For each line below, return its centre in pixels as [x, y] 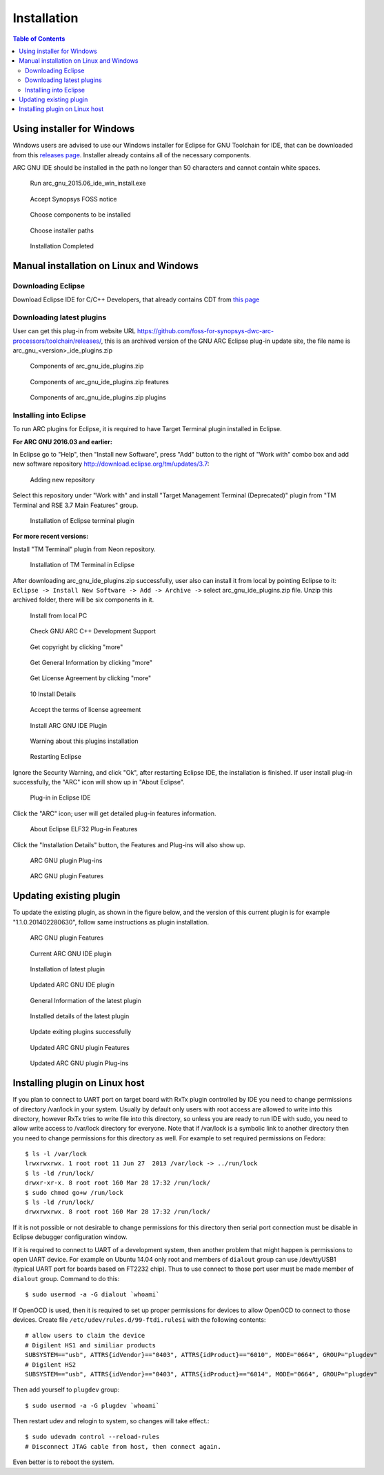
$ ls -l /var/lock [56, 1154]
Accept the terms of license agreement [85, 710]
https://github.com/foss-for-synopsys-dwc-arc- [205, 331]
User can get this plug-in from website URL [74, 331]
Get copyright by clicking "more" [77, 647]
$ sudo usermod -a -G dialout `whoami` [92, 1295]
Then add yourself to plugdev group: [66, 1389]
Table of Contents [39, 39]
